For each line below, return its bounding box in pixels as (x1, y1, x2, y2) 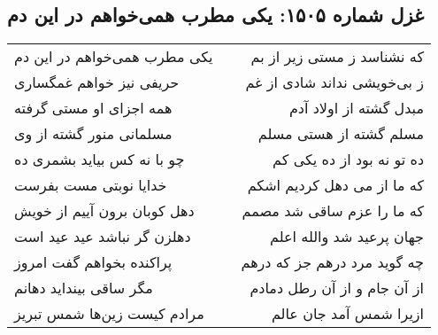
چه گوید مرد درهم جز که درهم (241, 252, 425, 273)
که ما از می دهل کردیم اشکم (247, 175, 425, 196)
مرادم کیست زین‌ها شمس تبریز (14, 303, 204, 324)
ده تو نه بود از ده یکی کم (273, 149, 425, 170)
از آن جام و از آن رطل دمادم (250, 277, 425, 299)
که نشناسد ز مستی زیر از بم (250, 46, 425, 67)
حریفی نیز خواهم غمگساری (14, 72, 180, 93)
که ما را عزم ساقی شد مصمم (242, 200, 425, 222)
